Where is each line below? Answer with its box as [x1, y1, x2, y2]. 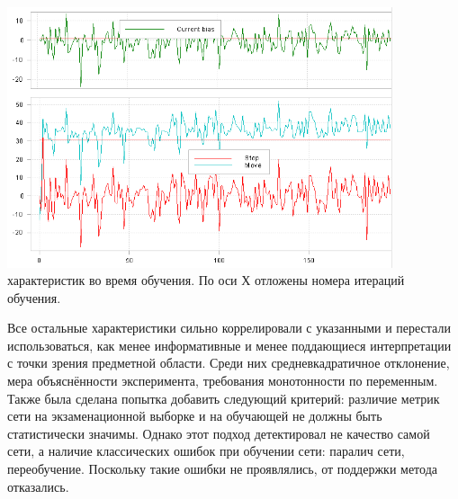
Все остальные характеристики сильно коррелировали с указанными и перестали [7, 318, 451, 337]
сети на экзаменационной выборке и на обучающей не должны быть [7, 406, 382, 425]
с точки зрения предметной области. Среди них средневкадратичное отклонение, [7, 353, 450, 372]
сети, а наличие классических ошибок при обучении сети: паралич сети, [7, 441, 405, 460]
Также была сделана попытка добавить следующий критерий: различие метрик [7, 388, 440, 407]
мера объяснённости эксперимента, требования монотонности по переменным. [7, 371, 438, 390]
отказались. [7, 477, 69, 495]
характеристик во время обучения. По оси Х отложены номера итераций [7, 271, 405, 290]
